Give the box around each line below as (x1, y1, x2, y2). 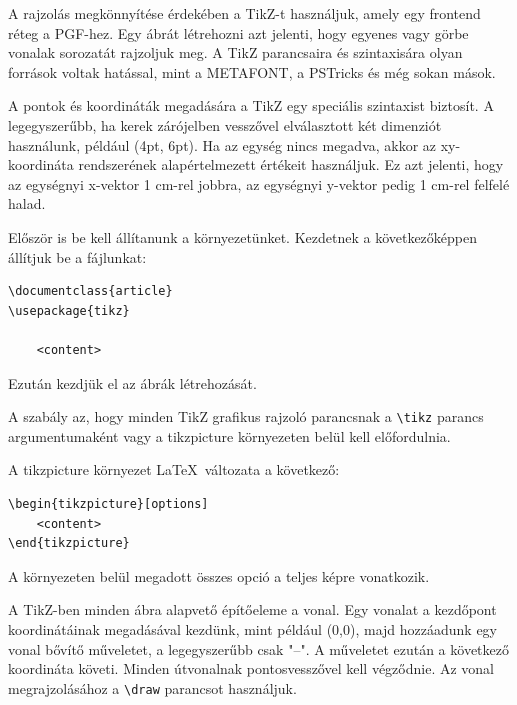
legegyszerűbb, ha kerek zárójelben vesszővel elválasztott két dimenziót (8, 114, 442, 135)
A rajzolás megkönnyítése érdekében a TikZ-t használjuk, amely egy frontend (8, 3, 481, 23)
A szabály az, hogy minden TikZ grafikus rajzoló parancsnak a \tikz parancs (8, 406, 484, 427)
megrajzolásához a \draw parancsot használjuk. (8, 677, 297, 698)
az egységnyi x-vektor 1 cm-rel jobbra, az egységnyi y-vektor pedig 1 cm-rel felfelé (8, 173, 510, 194)
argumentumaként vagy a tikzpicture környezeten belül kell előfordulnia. (8, 425, 451, 446)
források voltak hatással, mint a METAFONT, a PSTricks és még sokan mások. (8, 61, 496, 82)
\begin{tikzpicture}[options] (8, 496, 209, 511)
